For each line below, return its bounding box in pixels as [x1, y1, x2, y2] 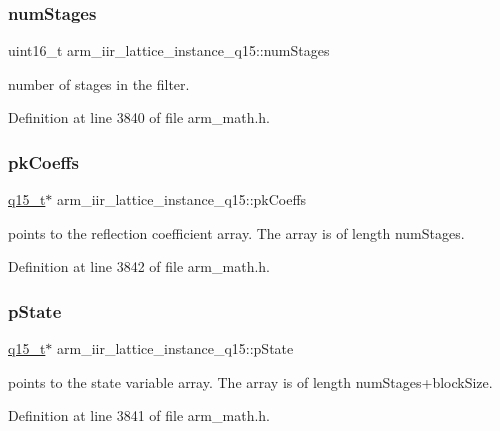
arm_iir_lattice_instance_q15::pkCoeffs [57, 189, 307, 210]
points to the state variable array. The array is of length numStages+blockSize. [8, 371, 493, 392]
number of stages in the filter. [8, 73, 190, 94]
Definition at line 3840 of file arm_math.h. [8, 107, 270, 128]
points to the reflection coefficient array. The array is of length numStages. [8, 222, 465, 243]
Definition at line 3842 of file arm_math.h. [8, 256, 270, 277]
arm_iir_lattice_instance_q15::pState [57, 338, 294, 359]
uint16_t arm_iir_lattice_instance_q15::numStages [8, 40, 330, 61]
